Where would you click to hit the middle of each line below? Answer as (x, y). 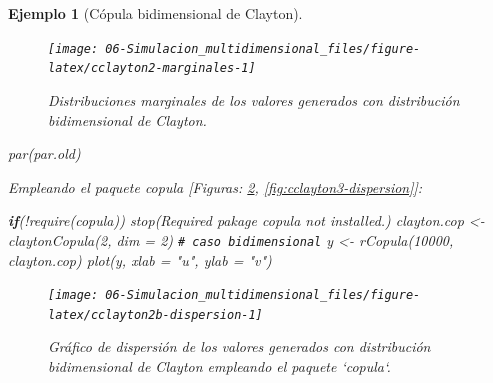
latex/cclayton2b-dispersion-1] (155, 314)
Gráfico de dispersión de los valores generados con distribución (239, 346)
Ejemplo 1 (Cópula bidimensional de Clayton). (155, 13)
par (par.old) (44, 153)
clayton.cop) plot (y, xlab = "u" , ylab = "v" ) (140, 259)
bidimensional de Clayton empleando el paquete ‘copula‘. (219, 366)
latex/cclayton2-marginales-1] (152, 68)
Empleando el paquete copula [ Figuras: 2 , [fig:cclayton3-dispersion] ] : (215, 186)
